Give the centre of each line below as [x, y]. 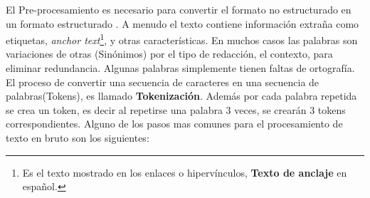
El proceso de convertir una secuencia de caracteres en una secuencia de [163, 82]
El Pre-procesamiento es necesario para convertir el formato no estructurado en [179, 9]
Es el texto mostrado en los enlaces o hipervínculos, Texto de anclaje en [185, 172]
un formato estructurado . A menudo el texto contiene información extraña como [183, 23]
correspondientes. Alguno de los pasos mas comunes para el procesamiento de [174, 124]
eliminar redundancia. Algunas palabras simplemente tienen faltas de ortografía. [180, 68]
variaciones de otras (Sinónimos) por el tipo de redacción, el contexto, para [169, 54]
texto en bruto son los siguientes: [78, 137]
